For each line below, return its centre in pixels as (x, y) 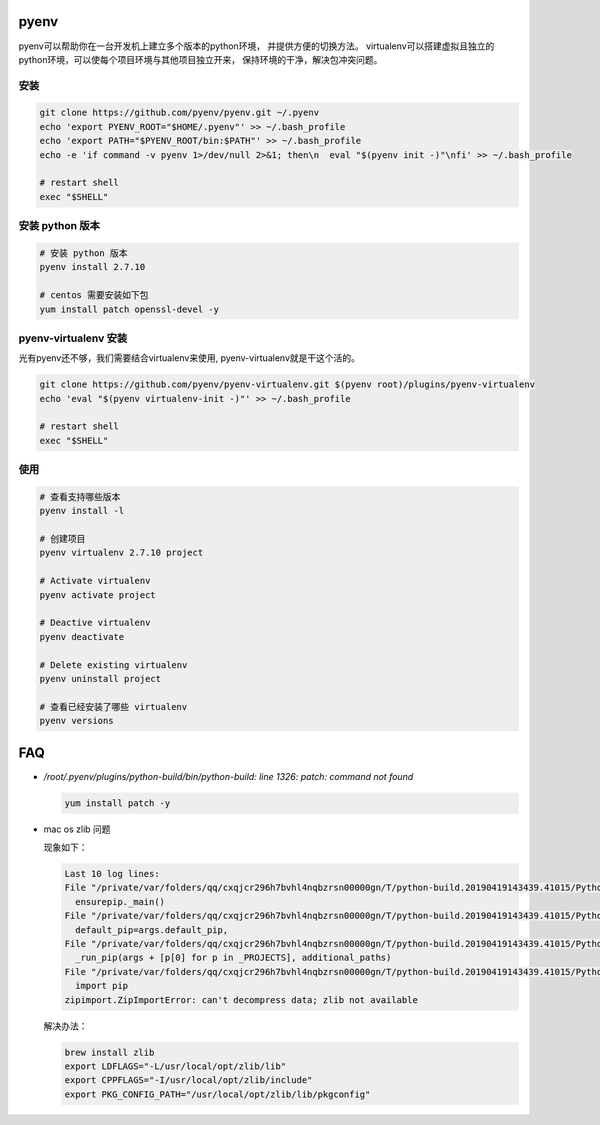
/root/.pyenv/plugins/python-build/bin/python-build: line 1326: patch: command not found (228, 776)
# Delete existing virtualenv (113, 664)
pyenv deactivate (82, 636)
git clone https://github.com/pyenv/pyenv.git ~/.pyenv (179, 113)
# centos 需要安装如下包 (94, 295)
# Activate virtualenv (95, 581)
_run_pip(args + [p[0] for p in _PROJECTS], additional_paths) (233, 958)
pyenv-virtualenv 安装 (73, 338)
